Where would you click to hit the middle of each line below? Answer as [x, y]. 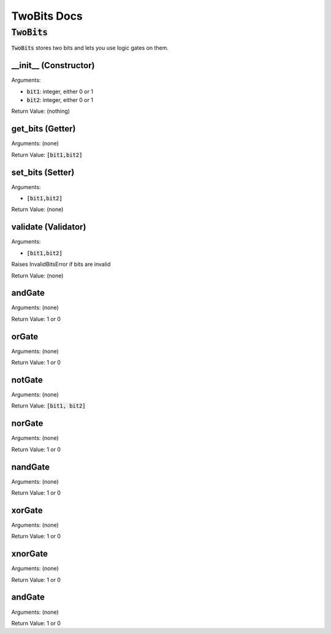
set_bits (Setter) [43, 172]
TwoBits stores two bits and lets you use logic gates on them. [90, 48]
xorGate [27, 510]
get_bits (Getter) [44, 129]
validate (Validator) [49, 227]
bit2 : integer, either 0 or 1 [60, 100]
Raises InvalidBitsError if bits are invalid [61, 265]
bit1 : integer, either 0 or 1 [60, 91]
